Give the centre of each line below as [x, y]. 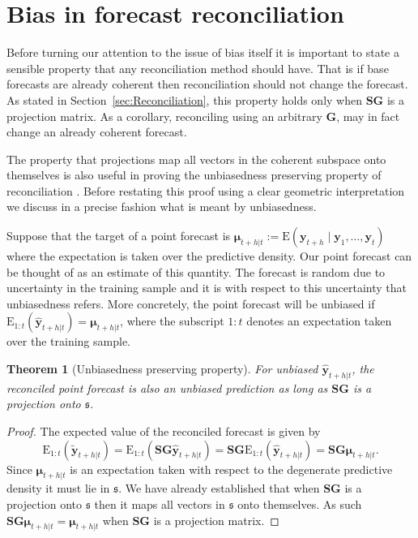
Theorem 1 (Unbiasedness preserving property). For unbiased [162, 369]
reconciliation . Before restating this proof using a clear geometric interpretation [206, 190]
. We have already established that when [219, 488]
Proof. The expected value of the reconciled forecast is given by [164, 431]
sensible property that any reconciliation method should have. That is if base [198, 68]
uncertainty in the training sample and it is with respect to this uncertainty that [207, 288]
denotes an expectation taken [319, 321]
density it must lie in [58, 488]
